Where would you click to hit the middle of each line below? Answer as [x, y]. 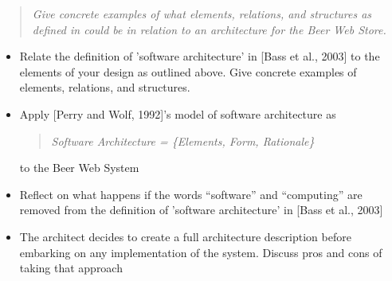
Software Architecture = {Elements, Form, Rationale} [183, 140]
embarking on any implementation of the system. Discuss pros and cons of [201, 252]
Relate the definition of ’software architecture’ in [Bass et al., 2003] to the [200, 56]
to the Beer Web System [79, 168]
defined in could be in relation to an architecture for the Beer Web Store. [209, 29]
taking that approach [71, 268]
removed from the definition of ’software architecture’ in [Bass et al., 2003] [201, 210]
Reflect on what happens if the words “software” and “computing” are [191, 194]
